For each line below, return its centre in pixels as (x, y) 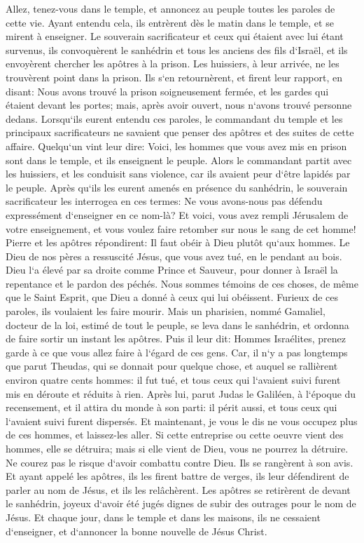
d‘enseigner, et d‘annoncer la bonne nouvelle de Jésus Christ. (136, 531)
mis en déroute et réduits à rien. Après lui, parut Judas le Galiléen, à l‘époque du (181, 393)
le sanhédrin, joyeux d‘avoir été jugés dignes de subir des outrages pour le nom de (181, 503)
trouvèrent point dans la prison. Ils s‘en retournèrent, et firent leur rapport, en (174, 77)
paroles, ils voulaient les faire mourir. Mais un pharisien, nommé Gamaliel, (166, 311)
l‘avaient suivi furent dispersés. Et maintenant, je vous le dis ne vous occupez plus (182, 421)
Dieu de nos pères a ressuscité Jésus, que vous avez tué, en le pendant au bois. (174, 256)
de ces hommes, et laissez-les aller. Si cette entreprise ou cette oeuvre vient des (175, 435)
